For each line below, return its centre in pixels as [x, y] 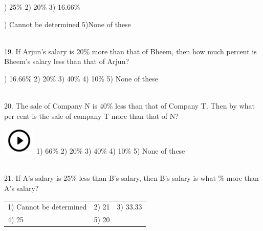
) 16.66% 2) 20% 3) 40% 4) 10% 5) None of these [81, 78]
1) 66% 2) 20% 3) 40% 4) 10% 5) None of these [111, 151]
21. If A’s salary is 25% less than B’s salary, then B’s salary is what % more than [131, 178]
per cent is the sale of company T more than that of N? [91, 115]
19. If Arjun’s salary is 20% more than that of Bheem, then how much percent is [130, 51]
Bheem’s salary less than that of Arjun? [67, 61]
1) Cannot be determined [47, 207]
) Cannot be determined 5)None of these [68, 24]
